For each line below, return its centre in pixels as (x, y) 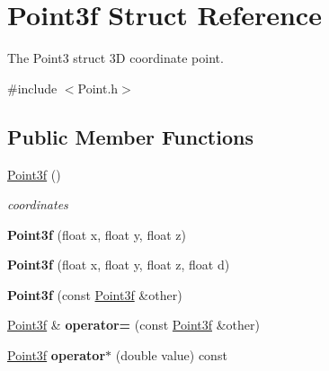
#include (32, 88)
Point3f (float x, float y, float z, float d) (119, 265)
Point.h (98, 88)
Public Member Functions (130, 136)
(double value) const (171, 355)
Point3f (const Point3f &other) (95, 294)
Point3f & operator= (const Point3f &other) (133, 325)
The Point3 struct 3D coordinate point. (116, 58)
